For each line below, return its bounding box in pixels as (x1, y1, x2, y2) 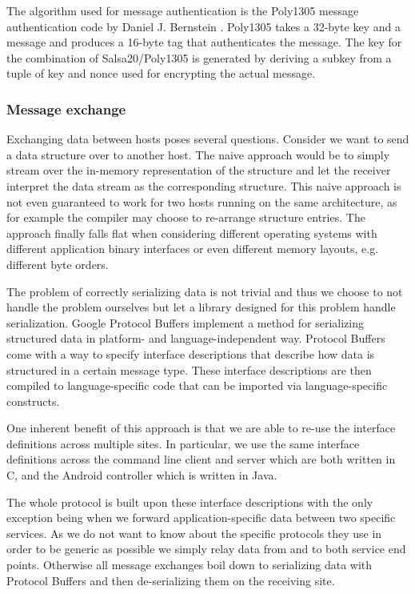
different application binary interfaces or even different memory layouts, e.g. (6, 240, 379, 257)
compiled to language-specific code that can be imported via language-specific (6, 377, 388, 394)
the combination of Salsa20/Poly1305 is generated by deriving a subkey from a (6, 49, 392, 66)
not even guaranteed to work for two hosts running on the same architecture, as (6, 193, 397, 210)
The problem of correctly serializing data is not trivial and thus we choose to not (6, 283, 403, 299)
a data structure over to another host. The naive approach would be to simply (6, 146, 390, 163)
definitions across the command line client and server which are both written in (6, 451, 396, 468)
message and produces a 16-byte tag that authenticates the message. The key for (6, 34, 402, 50)
